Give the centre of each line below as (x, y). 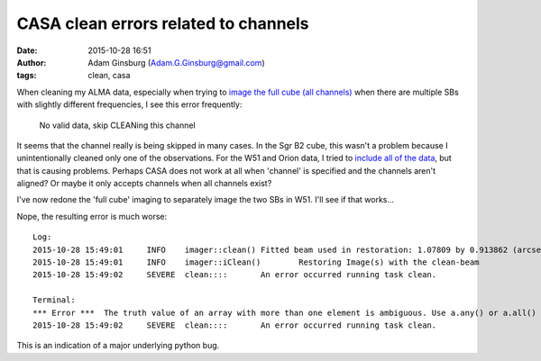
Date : (27, 50)
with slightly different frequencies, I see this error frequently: (129, 104)
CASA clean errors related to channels (163, 23)
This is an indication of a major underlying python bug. (118, 346)
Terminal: (54, 300)
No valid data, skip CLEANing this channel (117, 125)
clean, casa (109, 76)
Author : (32, 62)
